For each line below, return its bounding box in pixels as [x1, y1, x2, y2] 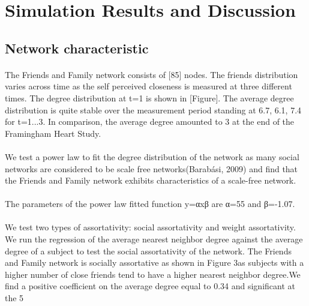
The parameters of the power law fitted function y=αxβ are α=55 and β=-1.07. [5, 197, 295, 210]
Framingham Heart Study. [5, 127, 101, 139]
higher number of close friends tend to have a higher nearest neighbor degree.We [5, 268, 301, 280]
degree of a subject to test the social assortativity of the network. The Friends [5, 244, 292, 257]
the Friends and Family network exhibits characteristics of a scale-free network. [5, 174, 296, 187]
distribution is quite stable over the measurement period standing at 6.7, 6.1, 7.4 [5, 103, 302, 116]
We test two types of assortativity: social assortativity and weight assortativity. [5, 221, 296, 233]
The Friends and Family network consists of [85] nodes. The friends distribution [5, 68, 298, 80]
